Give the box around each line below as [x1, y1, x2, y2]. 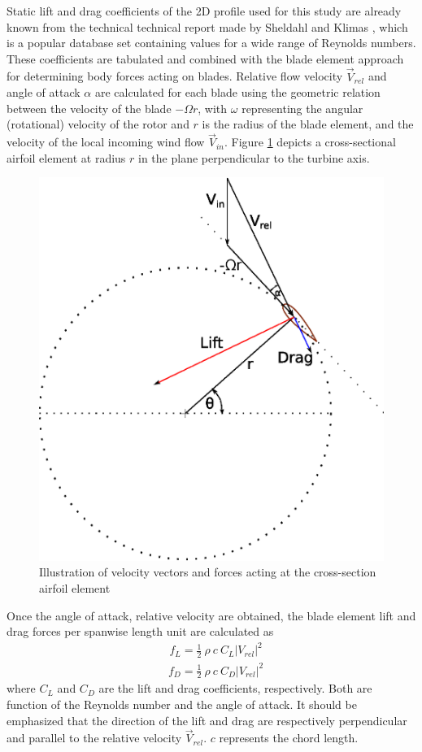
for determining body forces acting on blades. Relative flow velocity [7, 67, 343, 85]
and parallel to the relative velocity [7, 729, 182, 746]
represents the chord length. [219, 729, 359, 746]
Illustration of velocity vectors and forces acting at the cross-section [39, 563, 376, 580]
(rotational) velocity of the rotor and [7, 115, 189, 133]
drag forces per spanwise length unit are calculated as [7, 623, 274, 640]
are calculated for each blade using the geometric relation [94, 84, 381, 101]
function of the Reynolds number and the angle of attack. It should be [7, 696, 357, 713]
